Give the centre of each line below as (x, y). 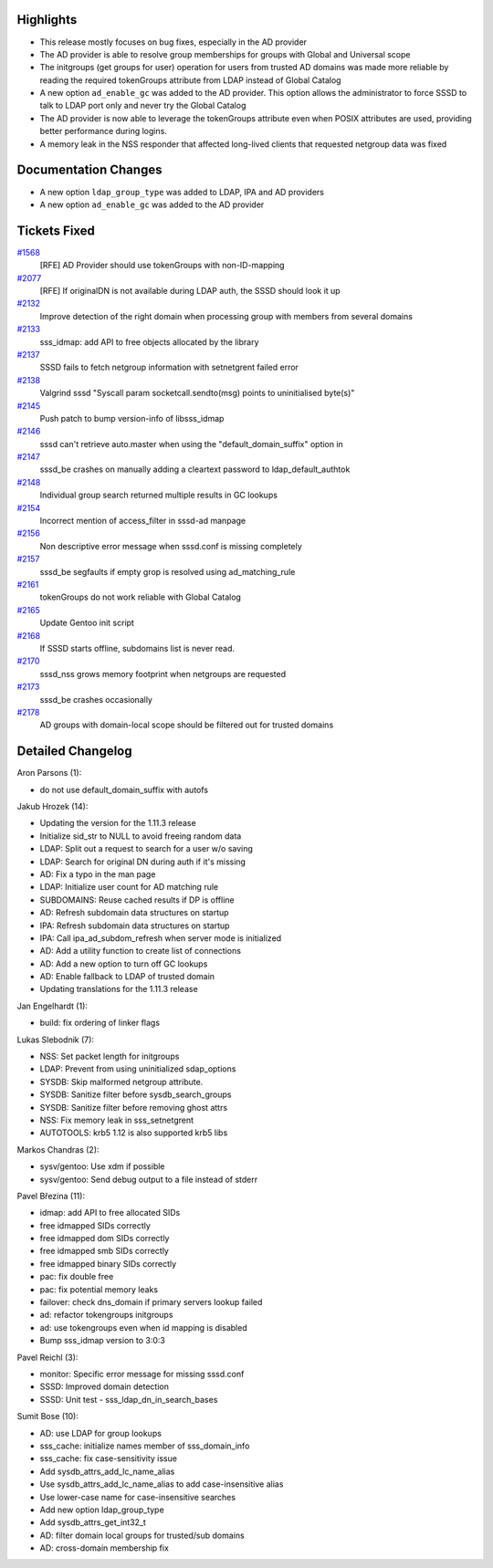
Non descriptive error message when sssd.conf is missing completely (171, 546)
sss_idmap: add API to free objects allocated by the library (149, 341)
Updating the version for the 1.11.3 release (118, 823)
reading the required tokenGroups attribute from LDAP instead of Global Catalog (190, 80)
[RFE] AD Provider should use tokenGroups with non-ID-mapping (162, 266)
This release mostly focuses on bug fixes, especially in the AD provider (173, 42)
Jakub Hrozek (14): (52, 806)
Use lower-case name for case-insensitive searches (138, 1497)
